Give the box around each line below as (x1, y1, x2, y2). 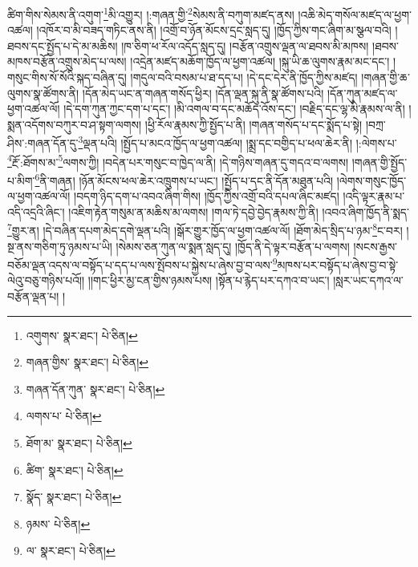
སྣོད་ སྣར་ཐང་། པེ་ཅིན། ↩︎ (26, 488, 122, 505)
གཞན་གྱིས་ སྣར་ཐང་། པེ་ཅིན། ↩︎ (26, 354, 148, 371)
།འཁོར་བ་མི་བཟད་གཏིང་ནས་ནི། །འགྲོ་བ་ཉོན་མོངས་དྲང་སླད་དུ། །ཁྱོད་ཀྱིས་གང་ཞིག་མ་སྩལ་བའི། (36, 22, 392, 38)
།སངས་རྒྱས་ (353, 237, 398, 254)
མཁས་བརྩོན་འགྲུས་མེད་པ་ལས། (7, 53, 127, 70)
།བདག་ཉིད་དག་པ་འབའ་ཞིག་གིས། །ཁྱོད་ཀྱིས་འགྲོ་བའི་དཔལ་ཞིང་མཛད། (74, 188, 339, 205)
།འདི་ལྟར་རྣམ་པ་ (343, 188, 405, 205)
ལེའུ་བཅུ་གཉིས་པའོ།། (7, 272, 85, 289)
